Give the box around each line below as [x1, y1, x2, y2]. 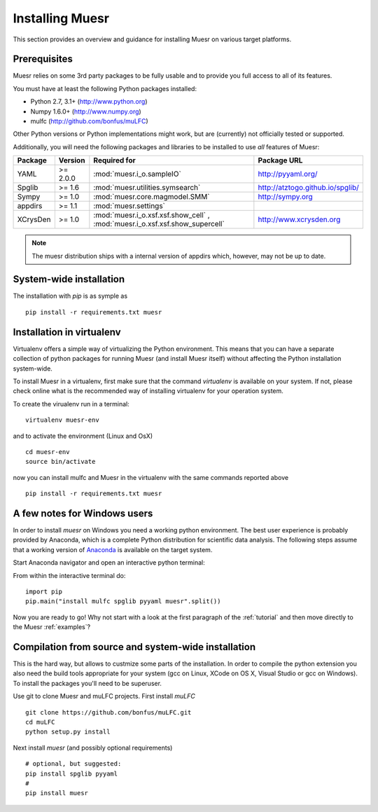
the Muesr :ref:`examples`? [13, 623, 91, 631]
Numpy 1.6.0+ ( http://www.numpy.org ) [30, 107, 141, 116]
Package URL [258, 156, 303, 165]
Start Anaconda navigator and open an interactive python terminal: [13, 558, 206, 567]
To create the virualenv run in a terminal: [13, 399, 129, 408]
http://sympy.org [258, 192, 313, 202]
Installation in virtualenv [13, 326, 122, 338]
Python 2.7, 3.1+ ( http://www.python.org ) [30, 97, 148, 106]
